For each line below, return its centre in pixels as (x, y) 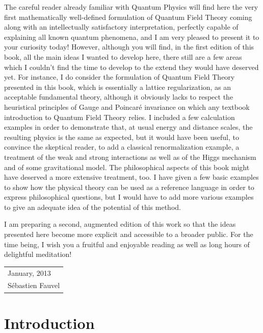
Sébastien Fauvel (34, 285)
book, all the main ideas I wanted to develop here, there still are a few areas (123, 56)
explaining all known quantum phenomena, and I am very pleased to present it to (132, 37)
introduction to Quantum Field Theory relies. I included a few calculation (120, 117)
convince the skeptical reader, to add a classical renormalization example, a (122, 147)
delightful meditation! (38, 254)
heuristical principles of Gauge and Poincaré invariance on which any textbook (127, 106)
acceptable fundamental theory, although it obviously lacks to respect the (119, 97)
